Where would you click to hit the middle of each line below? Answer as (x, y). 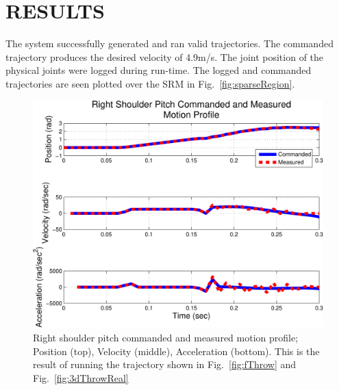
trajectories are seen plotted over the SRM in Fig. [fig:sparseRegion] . (150, 83)
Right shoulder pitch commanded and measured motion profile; (166, 337)
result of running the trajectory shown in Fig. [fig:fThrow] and (165, 364)
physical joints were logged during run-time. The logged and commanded (159, 70)
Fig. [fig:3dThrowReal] (81, 377)
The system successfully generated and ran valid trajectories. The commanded (169, 43)
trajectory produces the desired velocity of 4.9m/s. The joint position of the (165, 56)
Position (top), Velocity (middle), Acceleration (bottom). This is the (176, 351)
